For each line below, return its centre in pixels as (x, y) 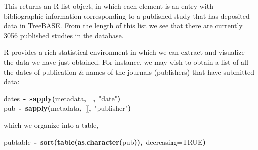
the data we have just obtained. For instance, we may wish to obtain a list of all (126, 62)
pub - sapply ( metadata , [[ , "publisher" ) (68, 108)
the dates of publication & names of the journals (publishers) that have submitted (129, 72)
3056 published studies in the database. (64, 35)
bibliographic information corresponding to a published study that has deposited (127, 16)
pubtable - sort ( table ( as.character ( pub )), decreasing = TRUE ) (105, 141)
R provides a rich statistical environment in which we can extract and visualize (124, 52)
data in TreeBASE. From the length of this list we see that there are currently (123, 26)
